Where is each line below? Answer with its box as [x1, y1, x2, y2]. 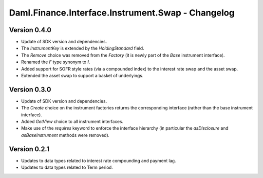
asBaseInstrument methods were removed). [21, 132, 110, 138]
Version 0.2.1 [9, 145, 50, 153]
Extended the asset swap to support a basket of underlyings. [21, 73, 144, 79]
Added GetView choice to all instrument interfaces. [21, 119, 124, 125]
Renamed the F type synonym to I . [21, 59, 90, 65]
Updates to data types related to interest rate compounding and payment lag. [21, 158, 176, 163]
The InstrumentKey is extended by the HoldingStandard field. [21, 45, 145, 51]
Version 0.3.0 [9, 85, 51, 93]
